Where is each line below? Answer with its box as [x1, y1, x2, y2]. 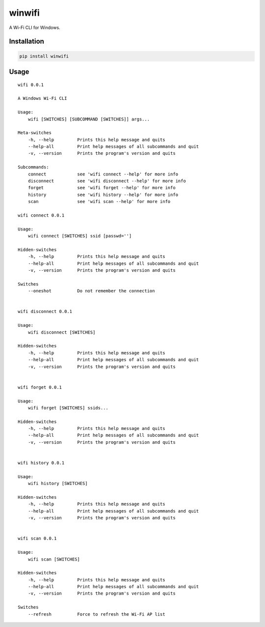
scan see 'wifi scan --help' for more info [27, 199, 171, 204]
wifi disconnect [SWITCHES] [27, 329, 96, 335]
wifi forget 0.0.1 [18, 384, 62, 390]
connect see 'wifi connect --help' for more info [27, 171, 179, 177]
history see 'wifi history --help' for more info [27, 192, 179, 198]
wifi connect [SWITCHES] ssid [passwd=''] [27, 233, 132, 239]
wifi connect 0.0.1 [18, 212, 65, 218]
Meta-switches [18, 130, 52, 136]
